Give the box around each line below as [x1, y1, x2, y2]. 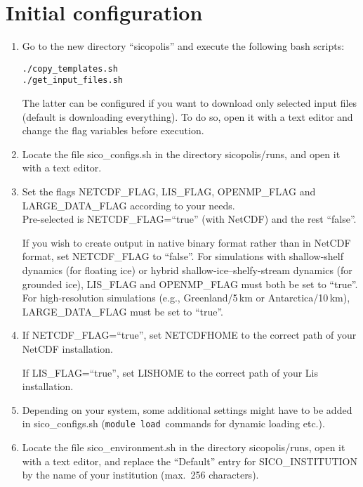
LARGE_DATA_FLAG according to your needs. [22, 197, 235, 212]
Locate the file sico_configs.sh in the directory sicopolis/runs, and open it [22, 146, 341, 161]
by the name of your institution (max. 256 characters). [22, 467, 259, 482]
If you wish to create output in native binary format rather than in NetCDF [22, 235, 351, 249]
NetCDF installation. [22, 341, 114, 356]
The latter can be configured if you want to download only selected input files [22, 96, 357, 110]
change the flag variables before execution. [22, 123, 204, 138]
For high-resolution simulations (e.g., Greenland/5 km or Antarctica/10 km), [22, 290, 350, 305]
